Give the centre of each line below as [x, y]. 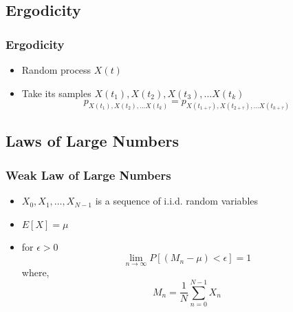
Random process [56, 70]
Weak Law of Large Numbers [88, 175]
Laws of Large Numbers [92, 141]
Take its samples [56, 93]
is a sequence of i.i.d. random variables [177, 201]
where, [35, 272]
